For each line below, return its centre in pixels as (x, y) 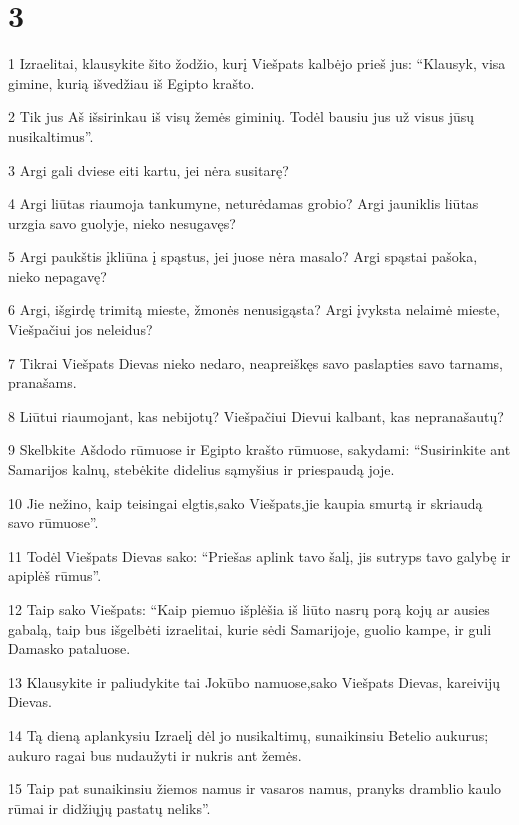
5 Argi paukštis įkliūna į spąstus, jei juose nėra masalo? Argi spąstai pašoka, (243, 256)
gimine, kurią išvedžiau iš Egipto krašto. (131, 82)
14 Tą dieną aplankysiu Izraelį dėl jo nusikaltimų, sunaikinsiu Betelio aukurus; (248, 734)
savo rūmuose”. (53, 522)
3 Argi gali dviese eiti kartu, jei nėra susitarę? (148, 169)
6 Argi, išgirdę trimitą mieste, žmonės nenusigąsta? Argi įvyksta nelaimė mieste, (254, 309)
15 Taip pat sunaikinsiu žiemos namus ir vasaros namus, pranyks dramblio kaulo (255, 788)
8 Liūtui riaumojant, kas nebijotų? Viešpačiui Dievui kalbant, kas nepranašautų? (256, 415)
